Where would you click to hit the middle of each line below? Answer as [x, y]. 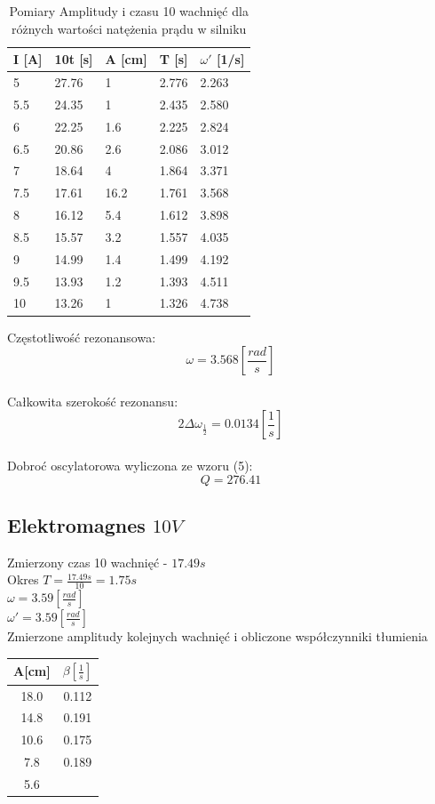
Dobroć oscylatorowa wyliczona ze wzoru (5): [130, 465]
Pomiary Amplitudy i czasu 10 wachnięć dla [129, 11]
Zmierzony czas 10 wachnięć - [87, 562]
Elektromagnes [76, 524]
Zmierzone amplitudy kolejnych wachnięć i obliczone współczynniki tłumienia [217, 636]
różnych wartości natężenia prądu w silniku [129, 28]
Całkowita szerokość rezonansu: [93, 401]
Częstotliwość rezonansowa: [82, 337]
